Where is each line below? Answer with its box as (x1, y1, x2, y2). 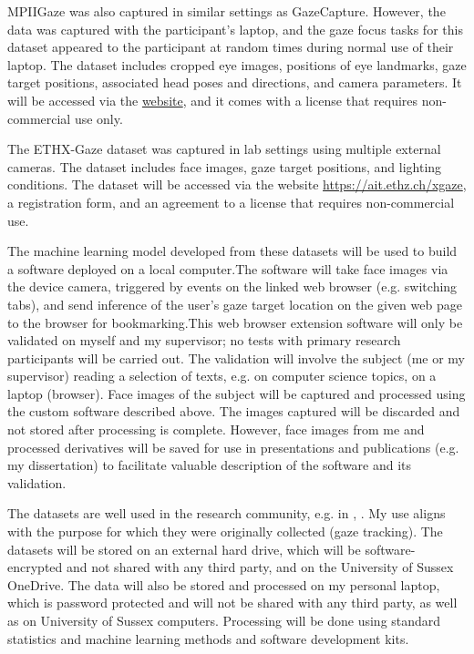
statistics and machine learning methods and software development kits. (7, 628, 409, 648)
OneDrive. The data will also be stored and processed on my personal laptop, (7, 575, 440, 594)
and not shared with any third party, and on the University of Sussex (66, 557, 454, 577)
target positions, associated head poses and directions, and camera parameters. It (7, 73, 462, 92)
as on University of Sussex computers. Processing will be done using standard (7, 611, 441, 629)
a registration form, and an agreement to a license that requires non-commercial (7, 192, 455, 211)
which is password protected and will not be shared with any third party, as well (7, 593, 458, 612)
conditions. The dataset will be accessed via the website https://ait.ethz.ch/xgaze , (7, 175, 467, 194)
